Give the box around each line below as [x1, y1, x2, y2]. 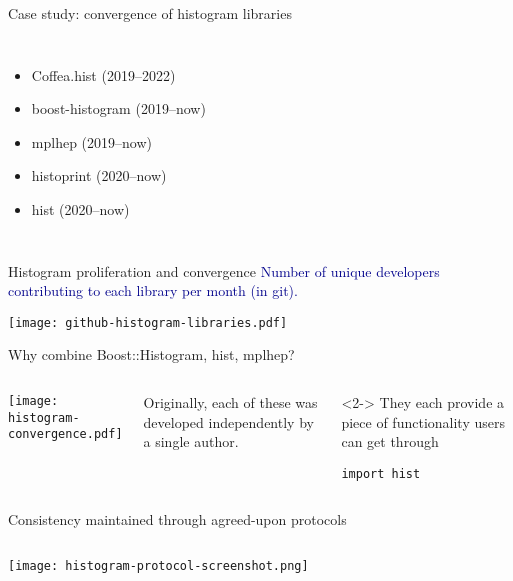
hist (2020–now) [31, 198, 130, 219]
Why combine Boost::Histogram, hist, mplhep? [8, 344, 295, 365]
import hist [341, 466, 421, 481]
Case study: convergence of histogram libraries [8, 3, 292, 23]
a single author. [143, 431, 239, 452]
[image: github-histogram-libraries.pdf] [8, 315, 288, 330]
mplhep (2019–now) [31, 131, 152, 152]
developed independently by [143, 411, 314, 432]
